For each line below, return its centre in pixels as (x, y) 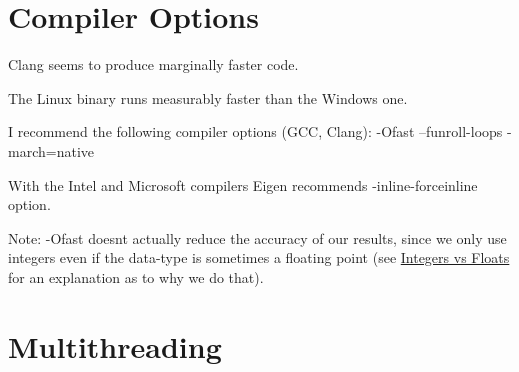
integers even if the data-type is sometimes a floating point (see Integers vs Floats (259, 257)
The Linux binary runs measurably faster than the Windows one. (208, 97)
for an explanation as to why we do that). (136, 276)
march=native (51, 150)
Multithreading (115, 345)
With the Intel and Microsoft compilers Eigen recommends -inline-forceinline (243, 184)
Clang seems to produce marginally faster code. (153, 64)
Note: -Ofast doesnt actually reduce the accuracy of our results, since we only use (257, 237)
